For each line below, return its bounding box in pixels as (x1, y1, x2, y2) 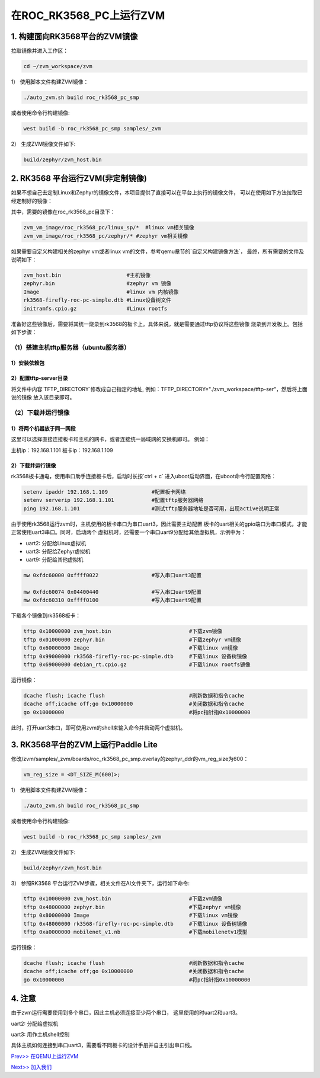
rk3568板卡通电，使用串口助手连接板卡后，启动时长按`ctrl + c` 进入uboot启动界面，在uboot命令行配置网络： (11, 472, 277, 479)
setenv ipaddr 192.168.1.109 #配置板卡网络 (23, 488, 186, 495)
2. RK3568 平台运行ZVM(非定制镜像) (11, 174, 148, 184)
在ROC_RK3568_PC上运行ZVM (11, 9, 165, 22)
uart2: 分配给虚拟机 (11, 1020, 59, 1027)
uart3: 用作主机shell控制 (11, 1031, 70, 1038)
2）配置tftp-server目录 (11, 375, 68, 382)
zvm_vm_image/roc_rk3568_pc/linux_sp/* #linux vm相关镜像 (23, 224, 195, 231)
